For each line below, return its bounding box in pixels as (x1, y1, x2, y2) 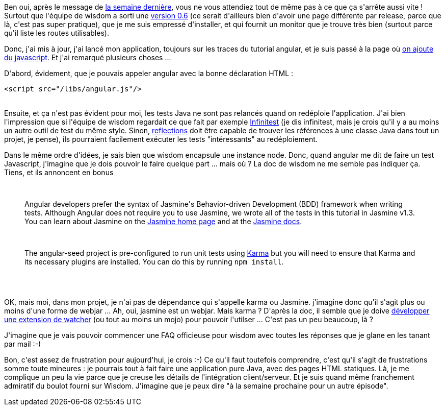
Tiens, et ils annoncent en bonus (4, 168, 114, 177)
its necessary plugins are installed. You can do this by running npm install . (24, 257, 284, 266)
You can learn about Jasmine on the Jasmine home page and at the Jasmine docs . (24, 217, 302, 226)
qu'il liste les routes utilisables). (4, 29, 109, 37)
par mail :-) (4, 340, 41, 348)
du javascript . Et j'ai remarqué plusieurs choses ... (4, 53, 171, 62)
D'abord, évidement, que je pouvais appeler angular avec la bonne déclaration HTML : (4, 69, 294, 78)
